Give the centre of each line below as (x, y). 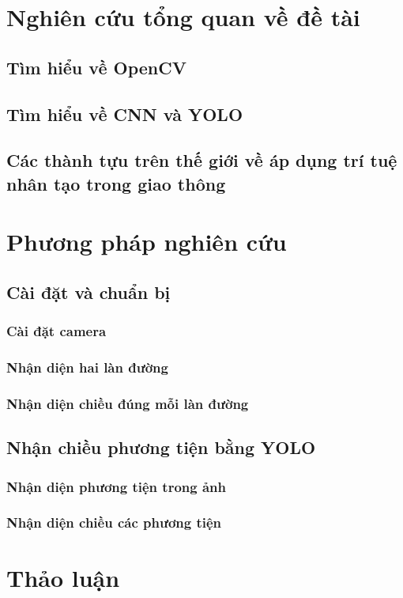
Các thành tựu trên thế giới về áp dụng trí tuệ (202, 160)
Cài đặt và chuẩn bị (89, 291)
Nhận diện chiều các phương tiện (114, 522)
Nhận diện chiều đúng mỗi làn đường (128, 403)
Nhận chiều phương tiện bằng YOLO (161, 447)
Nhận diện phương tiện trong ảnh (116, 486)
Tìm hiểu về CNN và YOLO (125, 114)
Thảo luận (63, 578)
